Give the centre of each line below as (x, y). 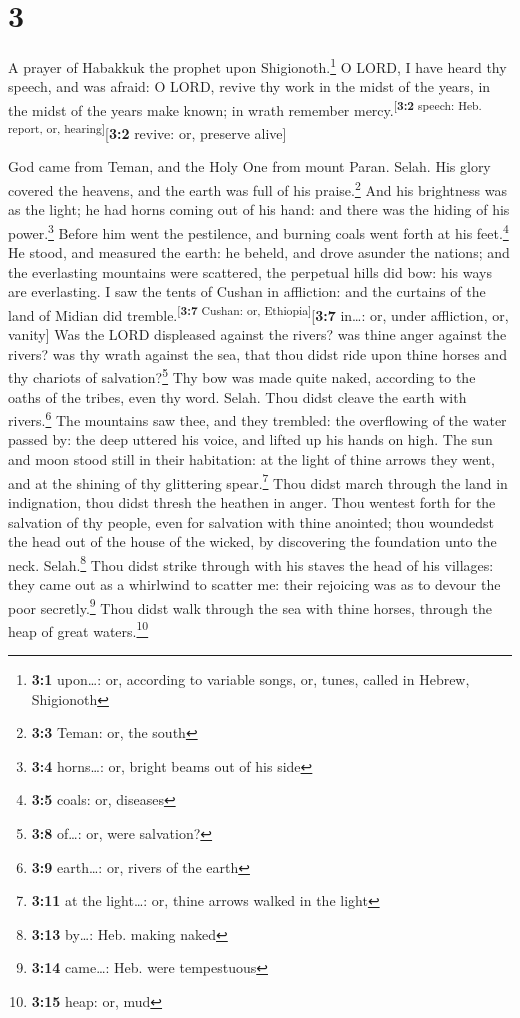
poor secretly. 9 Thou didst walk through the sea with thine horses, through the (250, 606)
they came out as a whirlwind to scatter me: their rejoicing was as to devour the (254, 583)
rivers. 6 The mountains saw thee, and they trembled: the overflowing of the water (257, 418)
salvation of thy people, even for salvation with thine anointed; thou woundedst (251, 521)
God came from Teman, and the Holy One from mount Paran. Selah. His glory (249, 166)
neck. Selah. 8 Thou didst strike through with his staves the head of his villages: (251, 563)
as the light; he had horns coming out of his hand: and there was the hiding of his (259, 209)
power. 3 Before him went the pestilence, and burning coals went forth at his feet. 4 (258, 231)
